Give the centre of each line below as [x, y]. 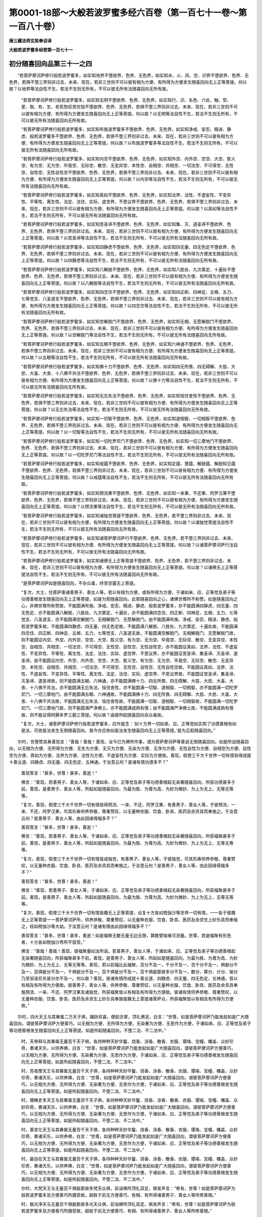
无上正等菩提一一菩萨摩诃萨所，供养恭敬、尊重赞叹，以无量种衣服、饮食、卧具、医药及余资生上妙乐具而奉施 [129, 920]
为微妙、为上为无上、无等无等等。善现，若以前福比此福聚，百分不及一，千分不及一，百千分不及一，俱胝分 [127, 965]
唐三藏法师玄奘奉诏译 [30, 41]
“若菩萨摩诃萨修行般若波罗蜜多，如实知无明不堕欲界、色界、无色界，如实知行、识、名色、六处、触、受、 [126, 100]
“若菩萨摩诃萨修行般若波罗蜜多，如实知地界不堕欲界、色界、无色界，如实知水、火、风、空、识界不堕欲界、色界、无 [133, 75]
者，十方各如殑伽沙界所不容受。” [53, 942]
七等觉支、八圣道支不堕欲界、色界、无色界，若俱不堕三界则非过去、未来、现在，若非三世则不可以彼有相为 [127, 299]
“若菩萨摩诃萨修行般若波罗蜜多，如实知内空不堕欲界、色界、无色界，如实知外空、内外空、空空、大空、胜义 [128, 159]
